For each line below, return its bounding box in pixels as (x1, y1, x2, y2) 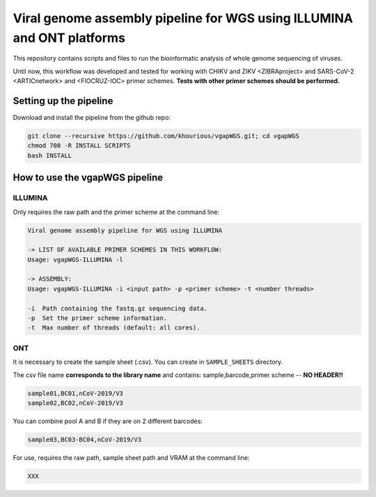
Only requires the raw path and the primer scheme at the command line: (13, 208, 220, 216)
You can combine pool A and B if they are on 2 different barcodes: (13, 417, 203, 425)
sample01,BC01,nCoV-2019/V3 (27, 389, 123, 397)
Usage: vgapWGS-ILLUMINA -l (27, 255, 123, 263)
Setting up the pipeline (13, 95, 113, 107)
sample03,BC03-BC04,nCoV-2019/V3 (27, 436, 142, 443)
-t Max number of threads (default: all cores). (27, 324, 201, 332)
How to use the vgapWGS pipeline (13, 171, 164, 184)
